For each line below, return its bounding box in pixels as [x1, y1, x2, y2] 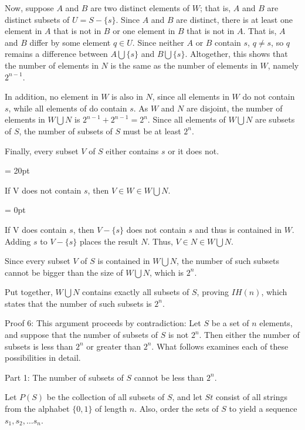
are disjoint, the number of [186, 101, 283, 114]
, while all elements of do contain [8, 101, 127, 114]
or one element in [113, 25, 175, 37]
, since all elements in [152, 90, 229, 103]
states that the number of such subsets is [5, 297, 152, 309]
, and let [172, 391, 202, 403]
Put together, [5, 286, 53, 298]
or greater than [86, 340, 141, 352]
